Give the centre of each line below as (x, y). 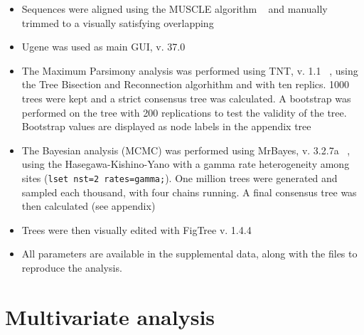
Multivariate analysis (110, 316)
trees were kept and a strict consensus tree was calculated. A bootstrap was (186, 98)
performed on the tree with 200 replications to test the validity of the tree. (184, 112)
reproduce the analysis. (72, 267)
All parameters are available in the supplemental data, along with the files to (189, 254)
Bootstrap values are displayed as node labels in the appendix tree (166, 126)
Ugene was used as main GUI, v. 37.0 (103, 47)
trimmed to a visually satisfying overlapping (118, 22)
